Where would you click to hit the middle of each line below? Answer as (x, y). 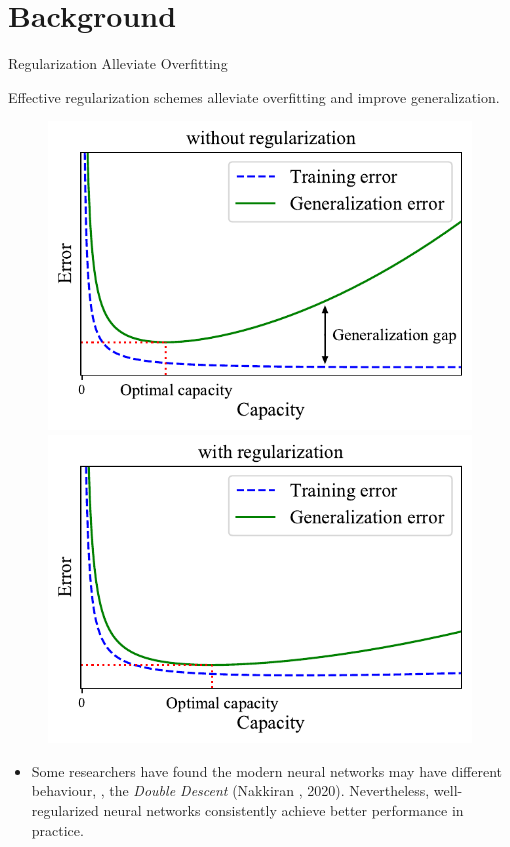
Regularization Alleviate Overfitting (118, 63)
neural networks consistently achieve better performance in (283, 810)
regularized (65, 810)
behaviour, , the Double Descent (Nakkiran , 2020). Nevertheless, (230, 790)
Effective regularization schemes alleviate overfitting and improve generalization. (254, 96)
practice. (57, 829)
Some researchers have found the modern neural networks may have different (267, 770)
